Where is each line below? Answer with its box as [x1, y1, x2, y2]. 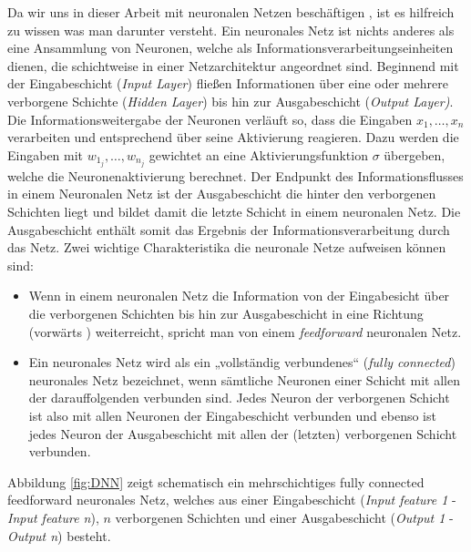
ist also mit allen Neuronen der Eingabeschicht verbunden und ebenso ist [28, 405, 436, 424]
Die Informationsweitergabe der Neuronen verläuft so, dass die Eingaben [7, 109, 413, 128]
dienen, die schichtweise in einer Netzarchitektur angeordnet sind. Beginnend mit [7, 56, 459, 75]
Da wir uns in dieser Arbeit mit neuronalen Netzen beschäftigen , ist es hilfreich [7, 3, 455, 21]
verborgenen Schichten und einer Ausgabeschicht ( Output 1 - [115, 507, 454, 526]
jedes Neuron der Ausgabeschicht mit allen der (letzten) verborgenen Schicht [28, 424, 457, 443]
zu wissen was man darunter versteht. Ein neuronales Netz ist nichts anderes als [7, 20, 455, 39]
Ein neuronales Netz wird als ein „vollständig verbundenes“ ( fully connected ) [28, 353, 456, 372]
